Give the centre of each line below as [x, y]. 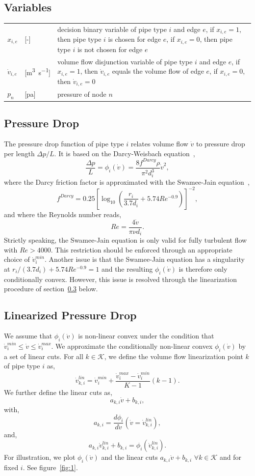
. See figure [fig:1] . [50, 467]
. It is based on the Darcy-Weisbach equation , [125, 153]
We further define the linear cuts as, [58, 392]
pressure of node [82, 94]
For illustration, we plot [40, 457]
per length [19, 153]
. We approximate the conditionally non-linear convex [132, 346]
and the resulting [127, 268]
